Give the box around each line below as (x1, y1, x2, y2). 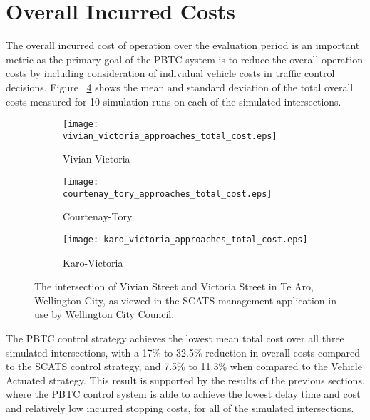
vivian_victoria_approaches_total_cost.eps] (63, 130, 277, 141)
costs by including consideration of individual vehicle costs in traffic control (6, 66, 335, 81)
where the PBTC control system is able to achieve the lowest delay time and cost (6, 386, 361, 401)
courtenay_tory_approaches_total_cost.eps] (63, 188, 272, 199)
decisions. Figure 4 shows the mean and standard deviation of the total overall (6, 79, 354, 94)
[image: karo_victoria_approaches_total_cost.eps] (63, 234, 308, 245)
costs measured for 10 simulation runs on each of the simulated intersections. (6, 93, 341, 108)
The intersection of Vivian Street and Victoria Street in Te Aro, (34, 279, 314, 294)
